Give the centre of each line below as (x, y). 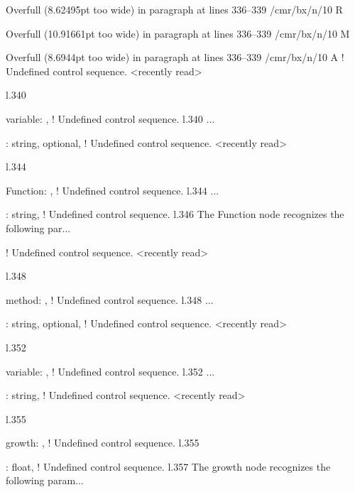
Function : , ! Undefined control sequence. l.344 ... (113, 190)
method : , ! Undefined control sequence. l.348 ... (110, 299)
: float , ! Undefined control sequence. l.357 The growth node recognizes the (168, 466)
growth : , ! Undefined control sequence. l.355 (103, 443)
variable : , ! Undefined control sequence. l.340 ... (110, 118)
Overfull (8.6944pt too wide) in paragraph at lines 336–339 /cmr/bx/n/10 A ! (175, 57)
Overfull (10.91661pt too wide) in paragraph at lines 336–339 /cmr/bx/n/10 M (178, 33)
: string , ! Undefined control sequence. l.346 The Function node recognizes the (175, 214)
